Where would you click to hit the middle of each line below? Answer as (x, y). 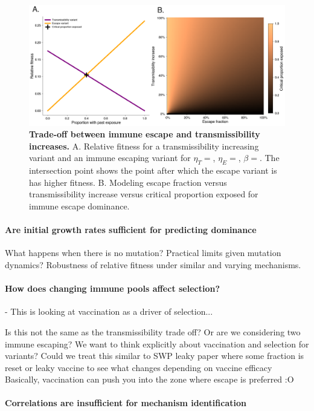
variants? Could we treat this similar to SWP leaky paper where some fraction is (155, 356)
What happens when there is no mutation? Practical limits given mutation (143, 253)
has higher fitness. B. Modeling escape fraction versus (128, 182)
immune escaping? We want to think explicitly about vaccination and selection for (157, 344)
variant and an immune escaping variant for (110, 158)
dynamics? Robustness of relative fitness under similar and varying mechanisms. (153, 264)
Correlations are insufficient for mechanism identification (126, 403)
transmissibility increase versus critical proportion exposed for (144, 194)
